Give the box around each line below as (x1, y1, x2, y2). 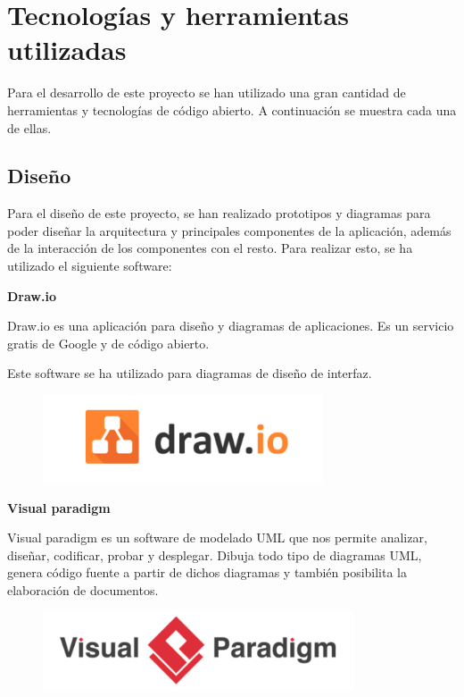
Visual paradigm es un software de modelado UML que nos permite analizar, (7, 528, 427, 547)
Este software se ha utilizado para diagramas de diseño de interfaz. (7, 364, 372, 382)
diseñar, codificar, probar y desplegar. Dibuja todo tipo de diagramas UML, (7, 545, 422, 564)
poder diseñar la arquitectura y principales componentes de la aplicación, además (7, 221, 452, 239)
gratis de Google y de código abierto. (7, 333, 210, 352)
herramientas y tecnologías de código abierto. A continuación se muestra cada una (7, 100, 457, 119)
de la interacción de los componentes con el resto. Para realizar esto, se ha (7, 239, 413, 257)
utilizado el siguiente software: (7, 256, 172, 275)
